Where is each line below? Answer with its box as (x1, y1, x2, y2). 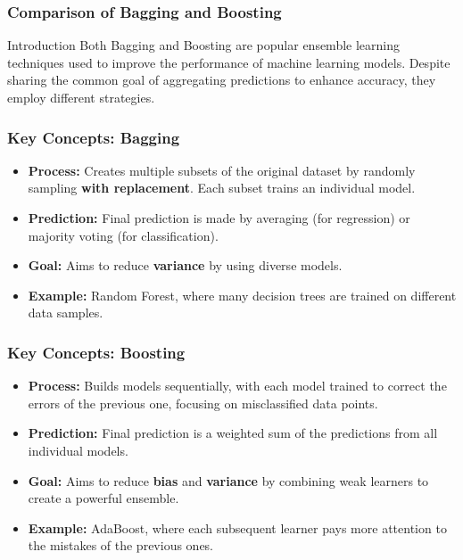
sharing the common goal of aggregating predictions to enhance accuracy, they (7, 70, 436, 89)
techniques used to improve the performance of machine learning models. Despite (7, 53, 451, 71)
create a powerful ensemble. (28, 489, 179, 507)
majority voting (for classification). (28, 226, 219, 244)
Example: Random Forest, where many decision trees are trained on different (28, 285, 457, 304)
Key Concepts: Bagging (7, 126, 180, 148)
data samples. (28, 303, 103, 322)
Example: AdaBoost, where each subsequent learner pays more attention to (28, 518, 447, 537)
